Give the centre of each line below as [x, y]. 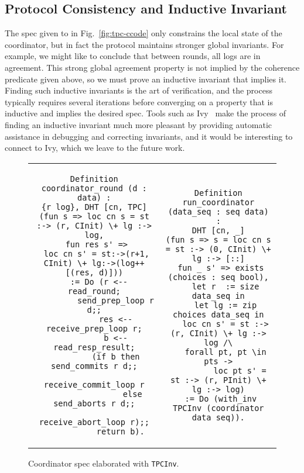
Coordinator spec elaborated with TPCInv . [104, 463]
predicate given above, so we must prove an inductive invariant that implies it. [146, 79]
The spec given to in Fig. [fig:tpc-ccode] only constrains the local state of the [144, 33]
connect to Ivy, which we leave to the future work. [95, 148]
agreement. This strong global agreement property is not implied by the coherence [152, 67]
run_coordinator [218, 202]
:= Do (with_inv [221, 398]
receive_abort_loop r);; [94, 422]
